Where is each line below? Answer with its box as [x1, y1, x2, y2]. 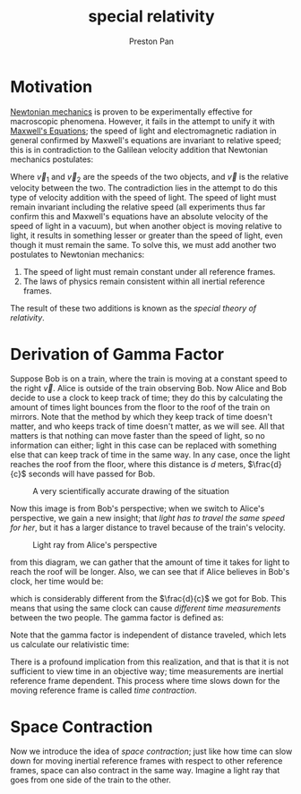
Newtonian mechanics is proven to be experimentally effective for [10, 106, 254, 117]
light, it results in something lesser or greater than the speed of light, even [10, 230, 283, 241]
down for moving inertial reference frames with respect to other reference [10, 756, 283, 766]
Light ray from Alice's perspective [32, 540, 158, 551]
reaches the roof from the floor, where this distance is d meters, [10, 459, 246, 470]
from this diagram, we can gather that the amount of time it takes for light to [10, 557, 290, 568]
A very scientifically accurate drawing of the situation [32, 486, 229, 497]
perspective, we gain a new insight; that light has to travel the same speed [10, 513, 285, 524]
